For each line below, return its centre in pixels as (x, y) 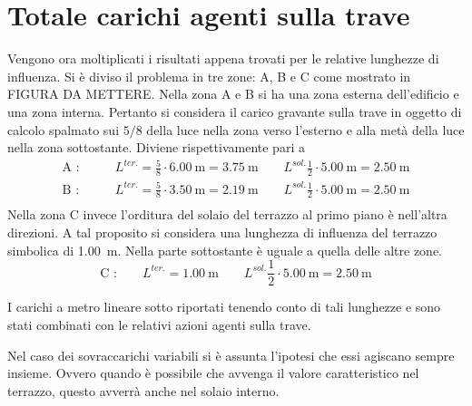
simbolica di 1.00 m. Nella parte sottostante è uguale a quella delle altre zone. (225, 250)
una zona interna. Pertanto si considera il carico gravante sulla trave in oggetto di (235, 111)
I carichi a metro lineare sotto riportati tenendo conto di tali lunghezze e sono (224, 307)
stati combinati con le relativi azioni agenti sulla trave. (159, 324)
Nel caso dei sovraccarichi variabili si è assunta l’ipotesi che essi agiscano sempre (231, 355)
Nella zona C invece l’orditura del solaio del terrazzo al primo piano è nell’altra (227, 214)
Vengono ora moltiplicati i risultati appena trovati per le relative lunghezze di (223, 58)
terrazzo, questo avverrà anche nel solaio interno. (143, 390)
